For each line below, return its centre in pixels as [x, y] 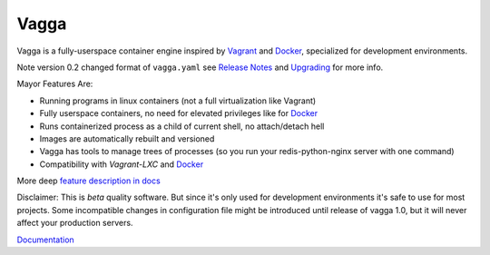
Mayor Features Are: [55, 84]
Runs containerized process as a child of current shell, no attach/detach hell [182, 126]
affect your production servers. [75, 223]
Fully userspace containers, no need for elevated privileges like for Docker [179, 113]
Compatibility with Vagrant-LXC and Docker [122, 164]
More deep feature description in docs [88, 181]
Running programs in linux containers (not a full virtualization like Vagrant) [178, 101]
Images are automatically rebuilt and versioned [127, 138]
